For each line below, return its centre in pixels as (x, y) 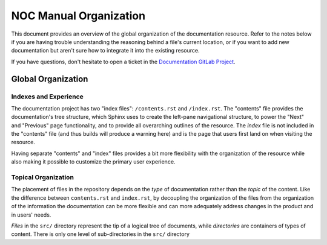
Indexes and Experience (48, 97)
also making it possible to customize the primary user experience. (93, 162)
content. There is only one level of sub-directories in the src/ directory (101, 234)
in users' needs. (31, 215)
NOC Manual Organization (78, 16)
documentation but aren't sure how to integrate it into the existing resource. (105, 51)
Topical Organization (42, 177)
